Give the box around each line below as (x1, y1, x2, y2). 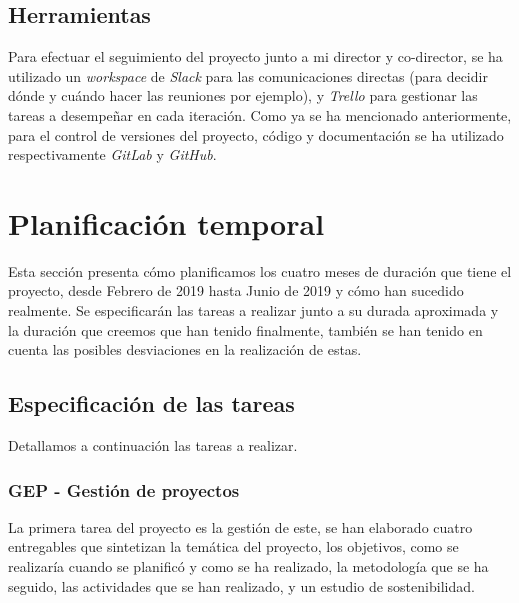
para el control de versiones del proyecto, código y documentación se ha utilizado (8, 124, 504, 145)
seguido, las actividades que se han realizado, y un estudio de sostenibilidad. (8, 575, 475, 596)
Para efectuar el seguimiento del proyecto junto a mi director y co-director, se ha (8, 46, 503, 67)
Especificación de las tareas (8, 388, 295, 419)
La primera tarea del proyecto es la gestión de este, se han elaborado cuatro (8, 516, 473, 537)
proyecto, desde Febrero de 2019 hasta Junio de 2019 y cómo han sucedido (8, 280, 464, 301)
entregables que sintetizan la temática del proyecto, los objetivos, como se (8, 536, 459, 557)
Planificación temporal (8, 202, 325, 243)
